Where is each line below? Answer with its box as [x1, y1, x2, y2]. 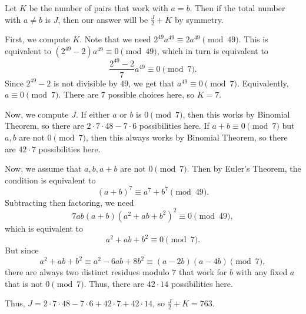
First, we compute [5, 33, 70, 45]
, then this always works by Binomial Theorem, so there [85, 131, 288, 143]
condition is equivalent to [5, 173, 96, 186]
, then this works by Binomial [182, 108, 290, 120]
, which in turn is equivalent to [157, 45, 268, 57]
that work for [178, 266, 227, 278]
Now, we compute [5, 108, 69, 120]
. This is [238, 33, 268, 45]
